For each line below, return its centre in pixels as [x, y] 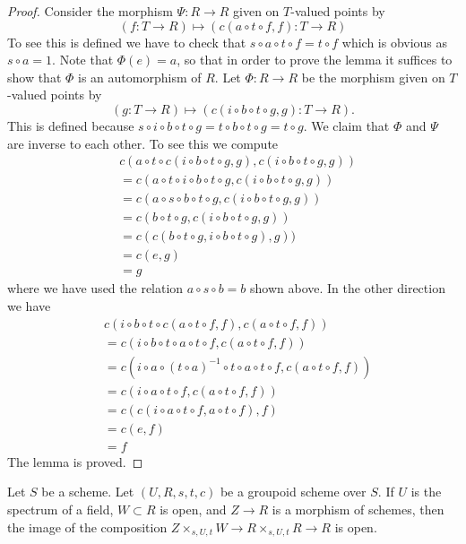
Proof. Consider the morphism [90, 11]
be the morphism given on [373, 77]
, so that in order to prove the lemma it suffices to [315, 60]
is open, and [193, 509]
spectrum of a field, [60, 509]
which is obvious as [395, 42]
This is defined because [71, 125]
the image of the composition [87, 527]
